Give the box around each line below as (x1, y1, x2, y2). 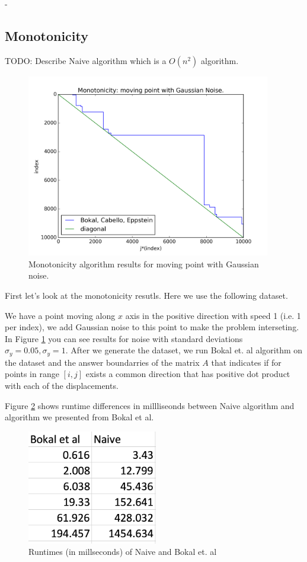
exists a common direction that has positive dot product (85, 368, 290, 380)
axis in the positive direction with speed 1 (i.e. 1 (125, 309, 301, 321)
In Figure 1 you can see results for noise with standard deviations (5, 332, 243, 344)
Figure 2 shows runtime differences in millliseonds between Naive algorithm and (5, 399, 295, 411)
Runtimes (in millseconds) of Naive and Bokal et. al (28, 545, 217, 558)
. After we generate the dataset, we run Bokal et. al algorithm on (65, 344, 303, 356)
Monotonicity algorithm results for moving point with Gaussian (28, 257, 259, 270)
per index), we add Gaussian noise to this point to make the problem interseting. (5, 321, 299, 333)
